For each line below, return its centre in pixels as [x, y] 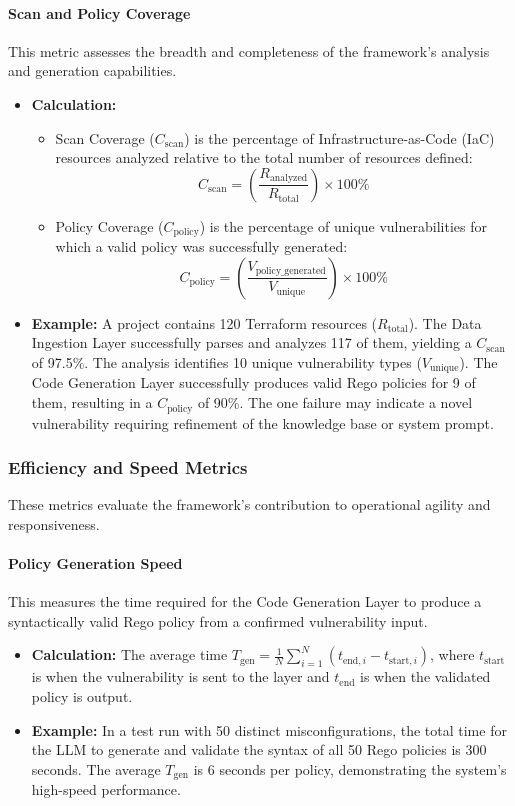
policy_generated [290, 271]
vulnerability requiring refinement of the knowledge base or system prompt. [262, 422]
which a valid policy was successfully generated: [201, 246]
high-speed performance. [106, 789]
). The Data [445, 322]
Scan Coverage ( [105, 137]
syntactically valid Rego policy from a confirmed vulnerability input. [218, 620]
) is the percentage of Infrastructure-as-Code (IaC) [339, 137]
